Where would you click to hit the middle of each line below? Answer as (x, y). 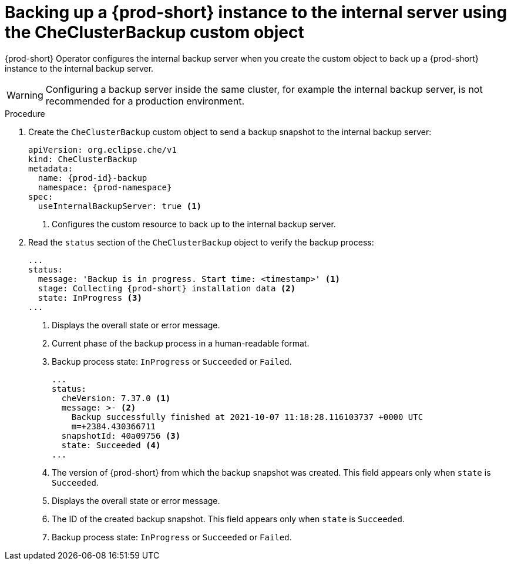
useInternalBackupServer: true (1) (120, 206)
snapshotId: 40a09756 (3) (121, 435)
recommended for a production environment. (145, 101)
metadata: (51, 168)
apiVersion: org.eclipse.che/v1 (102, 149)
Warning (25, 95)
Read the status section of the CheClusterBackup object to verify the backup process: (201, 242)
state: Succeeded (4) (111, 445)
